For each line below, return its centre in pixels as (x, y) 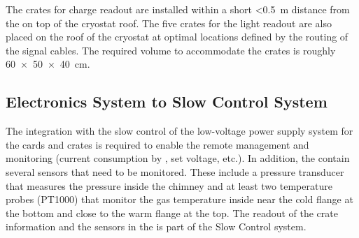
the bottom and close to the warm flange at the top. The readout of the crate (172, 213)
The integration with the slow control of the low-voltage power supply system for (179, 131)
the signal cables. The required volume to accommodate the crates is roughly (171, 50)
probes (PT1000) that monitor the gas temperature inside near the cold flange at (179, 199)
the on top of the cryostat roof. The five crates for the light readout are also (169, 23)
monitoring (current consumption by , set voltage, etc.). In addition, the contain (178, 158)
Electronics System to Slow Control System (167, 102)
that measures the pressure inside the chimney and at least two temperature (169, 185)
